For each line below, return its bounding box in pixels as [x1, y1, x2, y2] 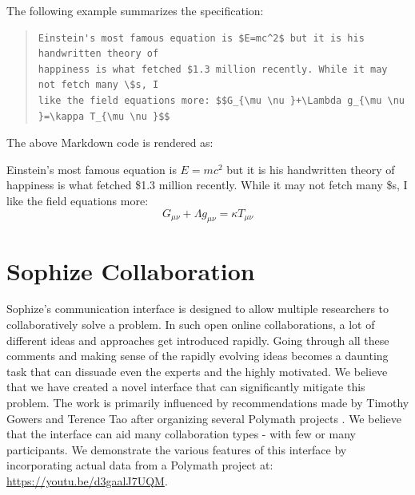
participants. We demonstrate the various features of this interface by [6, 441, 347, 457]
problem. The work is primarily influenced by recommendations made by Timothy [6, 394, 409, 411]
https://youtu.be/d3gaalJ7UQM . [6, 472, 168, 489]
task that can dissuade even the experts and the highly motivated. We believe [6, 362, 388, 379]
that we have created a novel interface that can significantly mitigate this [6, 378, 365, 395]
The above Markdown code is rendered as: [6, 134, 213, 151]
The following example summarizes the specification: [6, 2, 264, 18]
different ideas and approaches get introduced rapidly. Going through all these [6, 331, 389, 348]
